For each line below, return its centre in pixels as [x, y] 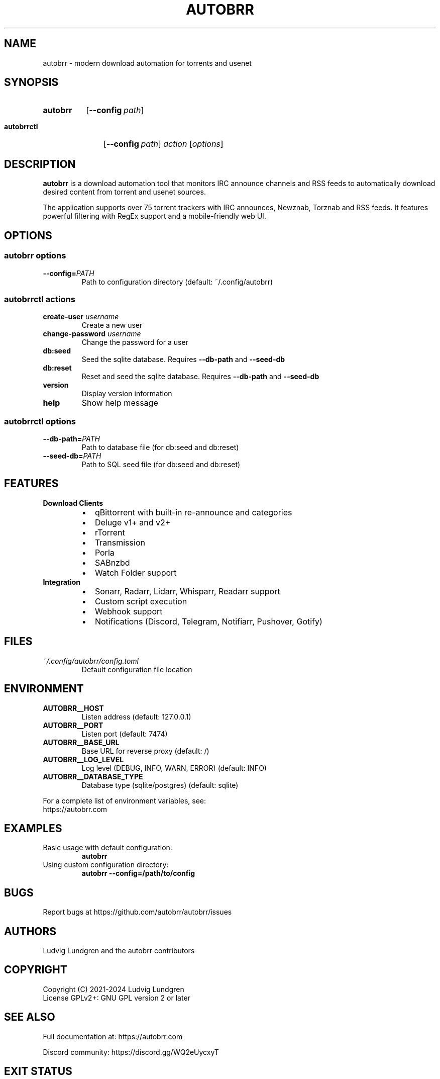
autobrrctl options [40, 421]
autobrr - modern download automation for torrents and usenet [147, 63]
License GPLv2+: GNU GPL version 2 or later [117, 998]
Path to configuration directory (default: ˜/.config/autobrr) [177, 282]
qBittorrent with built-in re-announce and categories [193, 512]
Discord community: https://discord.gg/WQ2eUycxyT [131, 1052]
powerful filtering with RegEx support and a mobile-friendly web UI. [154, 216]
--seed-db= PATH [72, 456]
